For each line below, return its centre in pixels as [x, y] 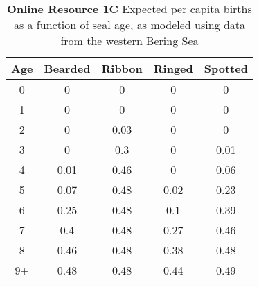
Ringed [173, 68]
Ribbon [122, 68]
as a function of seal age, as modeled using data [129, 25]
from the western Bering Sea [129, 41]
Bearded [67, 68]
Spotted [226, 68]
